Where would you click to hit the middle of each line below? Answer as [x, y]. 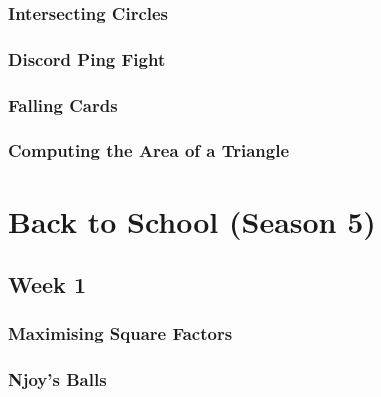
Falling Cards [63, 104]
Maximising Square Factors [120, 333]
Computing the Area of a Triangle [149, 150]
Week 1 [47, 284]
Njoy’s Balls [57, 379]
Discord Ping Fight [87, 58]
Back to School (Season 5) [192, 220]
